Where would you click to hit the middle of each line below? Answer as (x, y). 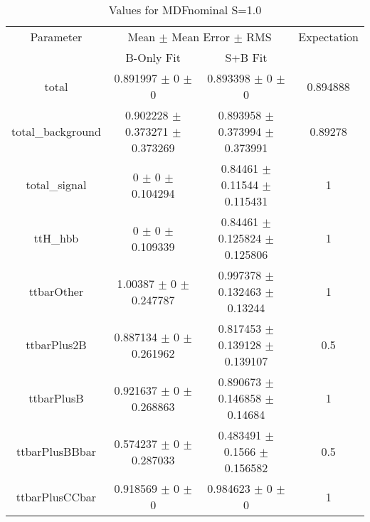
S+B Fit (246, 57)
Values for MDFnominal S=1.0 (185, 10)
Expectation (328, 37)
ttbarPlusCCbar (56, 496)
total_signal (56, 185)
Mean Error (201, 37)
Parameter (56, 37)
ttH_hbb (56, 238)
